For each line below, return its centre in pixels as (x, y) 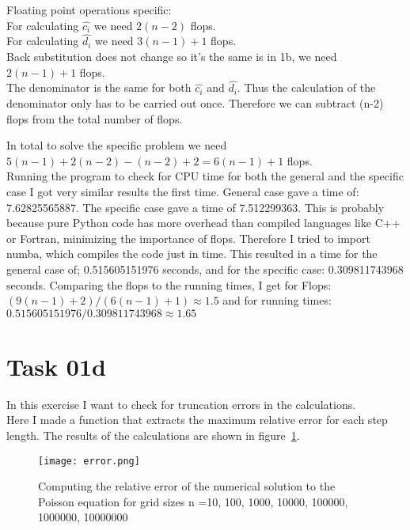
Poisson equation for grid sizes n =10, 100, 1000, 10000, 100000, (193, 501)
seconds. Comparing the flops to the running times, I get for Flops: (169, 284)
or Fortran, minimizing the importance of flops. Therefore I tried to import (188, 238)
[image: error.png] (89, 461)
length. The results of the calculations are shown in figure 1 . (153, 435)
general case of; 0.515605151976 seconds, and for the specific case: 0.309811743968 (205, 269)
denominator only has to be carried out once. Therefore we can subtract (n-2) (195, 103)
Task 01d (56, 366)
